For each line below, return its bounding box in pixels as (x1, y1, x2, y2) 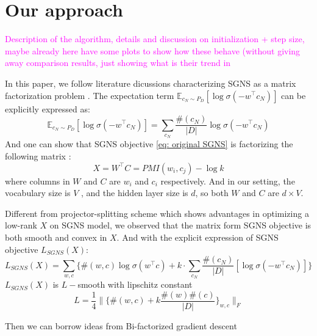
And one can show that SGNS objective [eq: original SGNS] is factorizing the (5, 137, 293, 150)
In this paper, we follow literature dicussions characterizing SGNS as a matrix (5, 76, 296, 89)
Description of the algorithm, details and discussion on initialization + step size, (5, 32, 305, 45)
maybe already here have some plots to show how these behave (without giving (5, 44, 301, 57)
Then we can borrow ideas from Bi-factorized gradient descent (5, 320, 237, 332)
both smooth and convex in (5, 230, 107, 243)
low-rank (5, 219, 37, 232)
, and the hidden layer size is (81, 186, 188, 199)
